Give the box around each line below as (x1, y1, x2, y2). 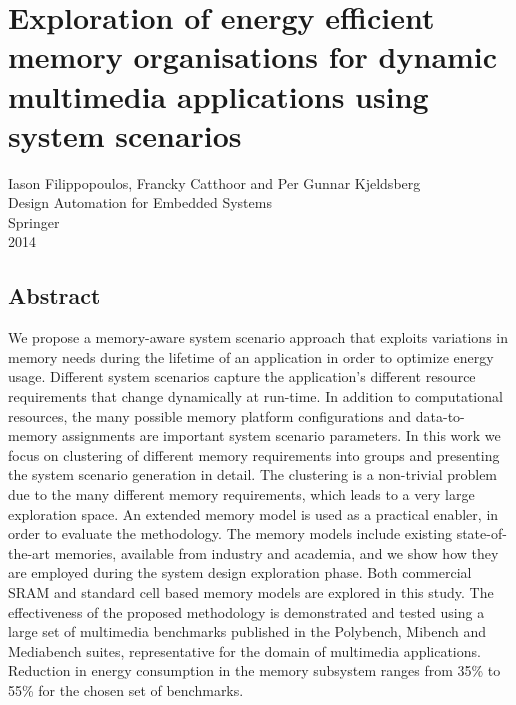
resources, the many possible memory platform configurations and (8, 405, 412, 426)
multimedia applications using (8, 75, 429, 116)
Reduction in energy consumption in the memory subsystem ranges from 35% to (8, 660, 501, 681)
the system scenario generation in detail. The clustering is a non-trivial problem (8, 464, 498, 485)
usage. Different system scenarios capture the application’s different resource (8, 366, 476, 387)
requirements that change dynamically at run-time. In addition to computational (8, 386, 503, 407)
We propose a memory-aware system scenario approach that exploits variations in (8, 327, 508, 348)
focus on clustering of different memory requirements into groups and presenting (8, 444, 500, 465)
